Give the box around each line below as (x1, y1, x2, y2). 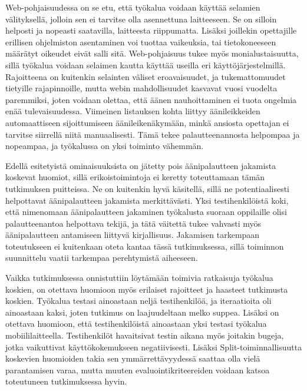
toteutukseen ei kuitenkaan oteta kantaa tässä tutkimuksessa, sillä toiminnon (5, 240, 284, 252)
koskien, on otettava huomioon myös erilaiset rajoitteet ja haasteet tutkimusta (5, 283, 288, 295)
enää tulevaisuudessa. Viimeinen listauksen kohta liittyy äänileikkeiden (5, 105, 260, 117)
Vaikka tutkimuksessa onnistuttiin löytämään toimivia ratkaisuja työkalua (5, 271, 273, 284)
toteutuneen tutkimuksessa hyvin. (5, 375, 127, 387)
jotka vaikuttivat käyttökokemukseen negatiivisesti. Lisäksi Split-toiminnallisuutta (5, 340, 302, 353)
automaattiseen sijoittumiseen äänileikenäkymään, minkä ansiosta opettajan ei (5, 116, 289, 128)
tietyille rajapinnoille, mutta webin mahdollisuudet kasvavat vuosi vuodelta (5, 82, 278, 94)
